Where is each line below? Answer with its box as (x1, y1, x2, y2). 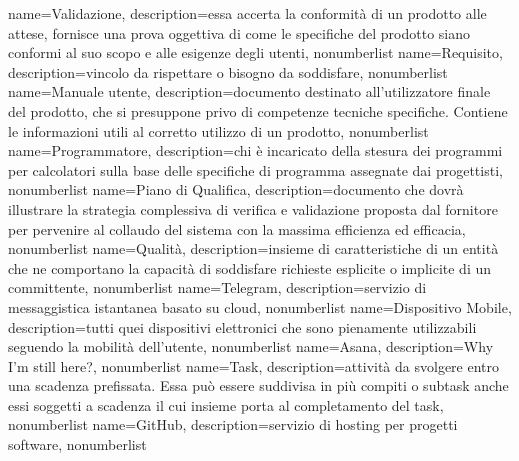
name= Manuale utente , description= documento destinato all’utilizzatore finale (8, 81, 491, 102)
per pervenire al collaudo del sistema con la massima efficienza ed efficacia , (8, 218, 466, 239)
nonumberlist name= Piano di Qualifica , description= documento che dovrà (8, 179, 464, 200)
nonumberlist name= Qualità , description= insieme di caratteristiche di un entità (8, 238, 499, 259)
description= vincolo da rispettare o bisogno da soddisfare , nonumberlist (8, 61, 448, 82)
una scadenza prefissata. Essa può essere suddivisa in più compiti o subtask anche (8, 375, 509, 396)
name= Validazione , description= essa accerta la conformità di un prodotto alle (8, 3, 487, 23)
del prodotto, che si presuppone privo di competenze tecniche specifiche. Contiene (8, 100, 508, 121)
